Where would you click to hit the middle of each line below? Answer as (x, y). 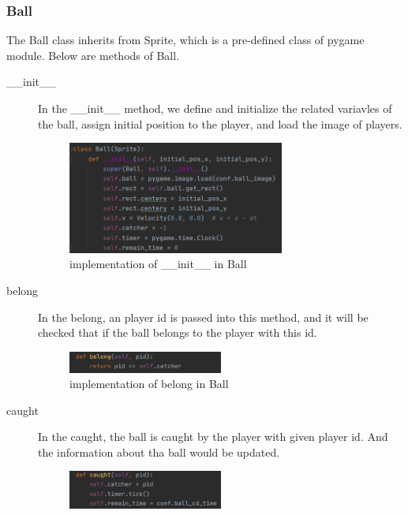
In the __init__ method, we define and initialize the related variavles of (215, 108)
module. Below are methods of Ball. (93, 55)
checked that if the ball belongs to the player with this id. (178, 332)
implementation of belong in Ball (149, 384)
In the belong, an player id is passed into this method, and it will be (203, 317)
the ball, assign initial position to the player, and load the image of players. (220, 123)
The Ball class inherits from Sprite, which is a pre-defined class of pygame (185, 40)
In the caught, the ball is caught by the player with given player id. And (213, 437)
